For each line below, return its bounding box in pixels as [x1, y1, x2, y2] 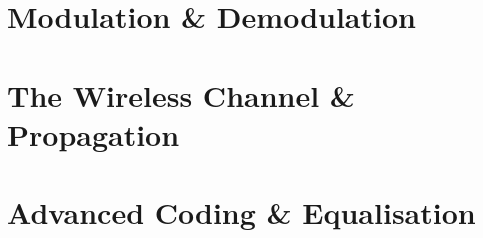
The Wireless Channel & [7, 74, 355, 115]
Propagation [7, 113, 180, 154]
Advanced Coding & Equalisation [7, 192, 476, 233]
